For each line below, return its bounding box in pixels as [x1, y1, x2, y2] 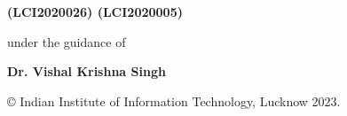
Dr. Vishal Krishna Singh [7, 62, 166, 81]
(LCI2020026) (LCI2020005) [7, 3, 183, 20]
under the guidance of [7, 32, 126, 50]
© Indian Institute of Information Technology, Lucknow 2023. [7, 91, 341, 110]
